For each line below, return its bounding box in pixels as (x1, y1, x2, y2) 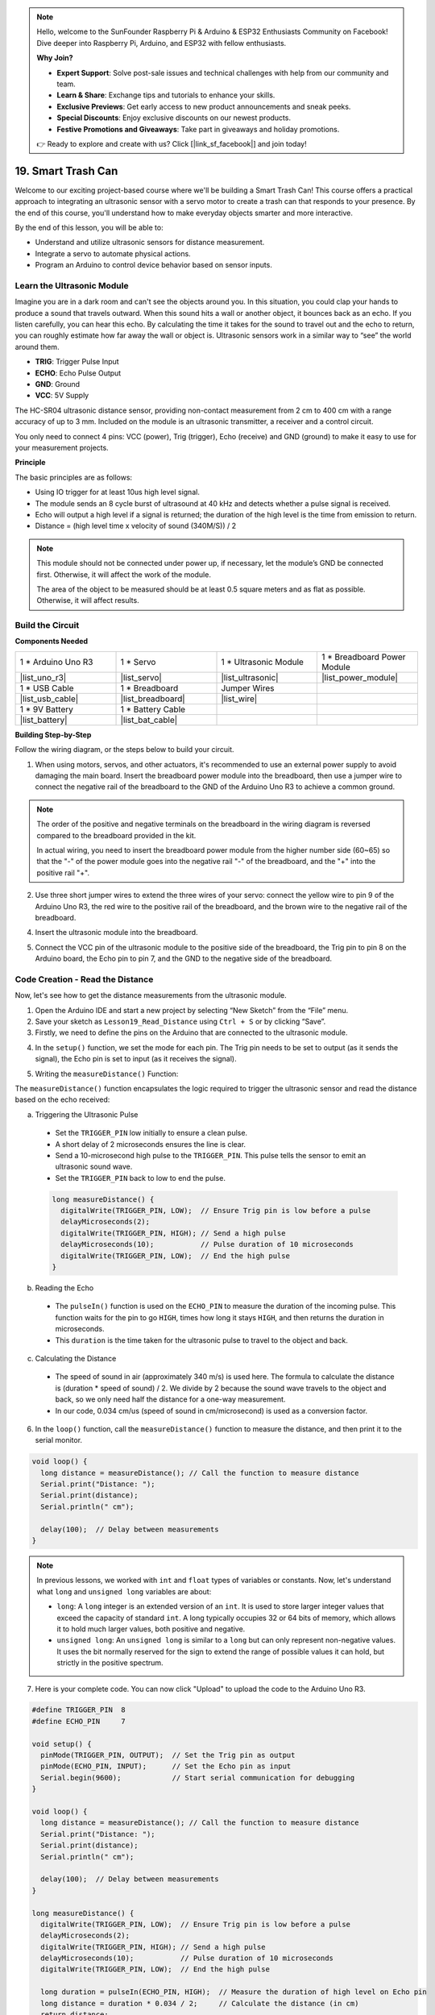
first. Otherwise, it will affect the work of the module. (36, 569, 211, 580)
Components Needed (14, 637, 89, 646)
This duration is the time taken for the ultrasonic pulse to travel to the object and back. (55, 1335, 348, 1345)
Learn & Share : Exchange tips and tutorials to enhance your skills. (56, 90, 275, 100)
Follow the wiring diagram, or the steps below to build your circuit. (14, 745, 234, 754)
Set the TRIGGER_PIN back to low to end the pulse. (55, 1173, 226, 1182)
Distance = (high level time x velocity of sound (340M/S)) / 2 (35, 521, 237, 531)
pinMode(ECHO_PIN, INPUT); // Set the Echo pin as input (40, 1762, 292, 1771)
